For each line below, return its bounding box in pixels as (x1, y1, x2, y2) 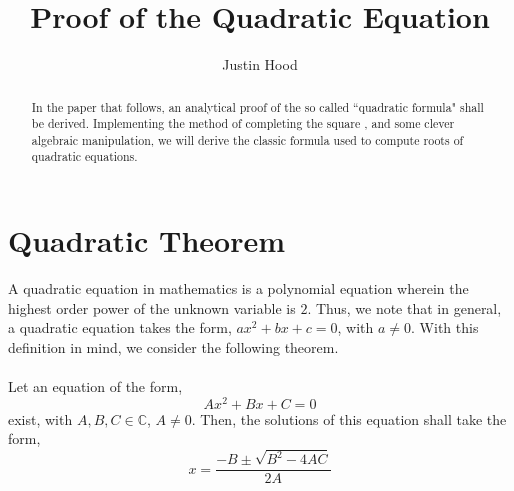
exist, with (8, 408, 73, 429)
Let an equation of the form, (8, 376, 183, 397)
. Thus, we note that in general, (307, 297, 502, 318)
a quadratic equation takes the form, (8, 317, 232, 338)
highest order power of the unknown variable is (8, 297, 296, 318)
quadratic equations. (31, 148, 138, 165)
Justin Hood (222, 54, 298, 75)
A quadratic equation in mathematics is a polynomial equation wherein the (8, 278, 469, 299)
